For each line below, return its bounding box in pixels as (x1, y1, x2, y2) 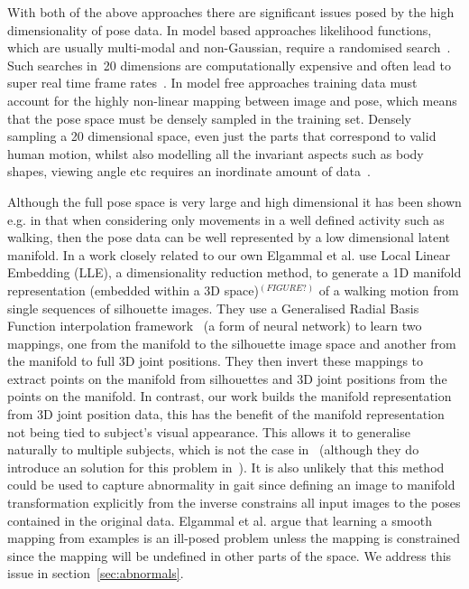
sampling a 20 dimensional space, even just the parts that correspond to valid (7, 126, 437, 145)
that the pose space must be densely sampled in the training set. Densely (7, 108, 411, 127)
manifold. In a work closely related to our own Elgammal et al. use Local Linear (7, 245, 451, 264)
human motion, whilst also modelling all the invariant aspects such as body (7, 144, 424, 163)
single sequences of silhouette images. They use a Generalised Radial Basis (7, 298, 419, 317)
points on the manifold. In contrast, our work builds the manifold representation (7, 387, 452, 406)
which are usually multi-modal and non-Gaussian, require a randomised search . (7, 38, 451, 57)
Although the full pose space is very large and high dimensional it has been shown (7, 192, 462, 210)
